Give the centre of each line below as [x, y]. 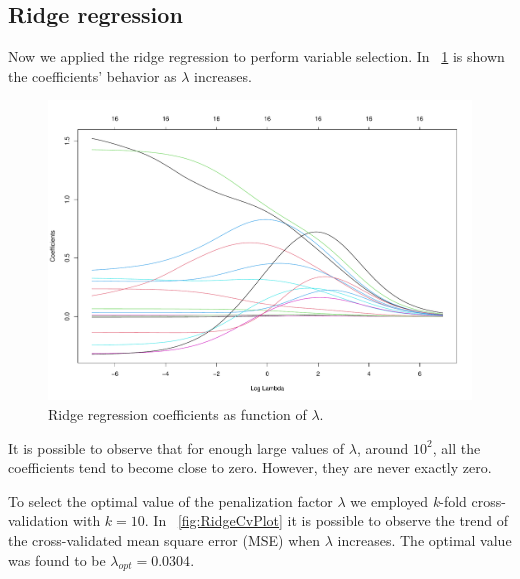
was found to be [57, 559]
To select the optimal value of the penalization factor [170, 500]
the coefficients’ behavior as [92, 75]
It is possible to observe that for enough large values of [176, 447]
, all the [456, 447]
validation [38, 520]
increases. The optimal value [424, 540]
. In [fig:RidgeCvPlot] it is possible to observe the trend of [326, 520]
